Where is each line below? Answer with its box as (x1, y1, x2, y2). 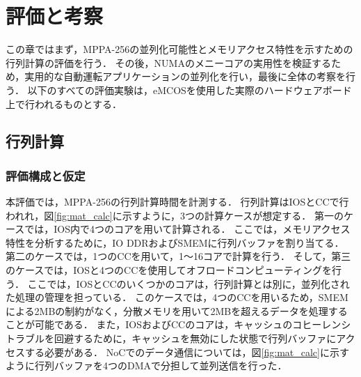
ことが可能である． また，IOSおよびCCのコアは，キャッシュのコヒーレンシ (6, 317, 351, 332)
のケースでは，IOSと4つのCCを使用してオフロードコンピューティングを (6, 263, 332, 277)
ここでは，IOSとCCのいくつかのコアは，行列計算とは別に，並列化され (27, 276, 350, 291)
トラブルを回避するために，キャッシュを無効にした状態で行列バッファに (6, 331, 337, 346)
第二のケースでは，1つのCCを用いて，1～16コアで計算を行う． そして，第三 (6, 249, 351, 263)
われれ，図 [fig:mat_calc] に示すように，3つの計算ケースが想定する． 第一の (6, 208, 344, 222)
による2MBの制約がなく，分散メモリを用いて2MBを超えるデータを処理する (6, 303, 348, 318)
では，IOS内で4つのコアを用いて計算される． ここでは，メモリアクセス (24, 222, 351, 236)
